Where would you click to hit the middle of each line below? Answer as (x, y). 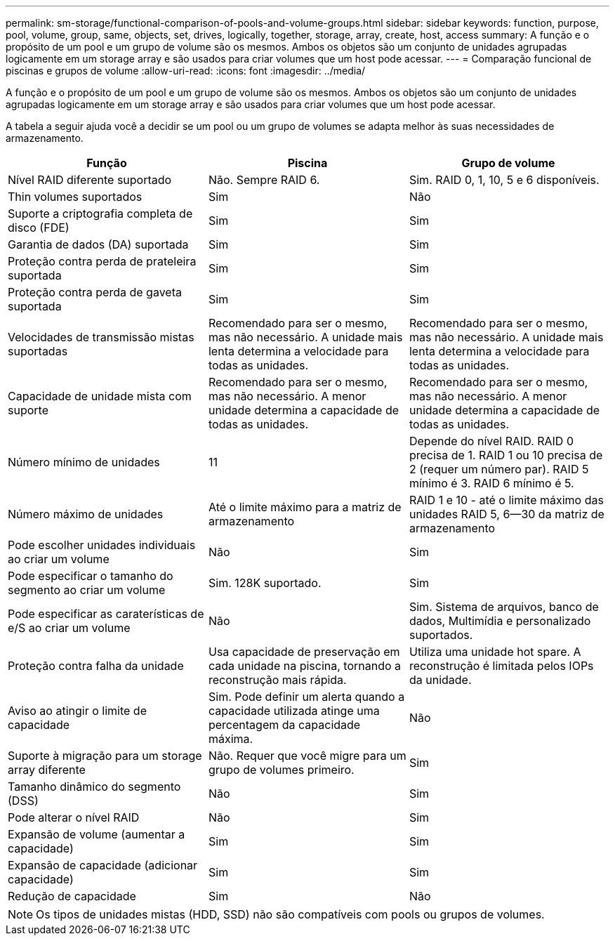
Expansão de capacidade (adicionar (103, 865)
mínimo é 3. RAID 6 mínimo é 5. (491, 483)
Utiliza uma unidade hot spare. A (495, 652)
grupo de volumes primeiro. (281, 770)
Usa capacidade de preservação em (304, 652)
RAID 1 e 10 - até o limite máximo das (506, 500)
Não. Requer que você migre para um (307, 756)
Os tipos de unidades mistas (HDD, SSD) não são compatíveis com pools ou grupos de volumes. (290, 914)
